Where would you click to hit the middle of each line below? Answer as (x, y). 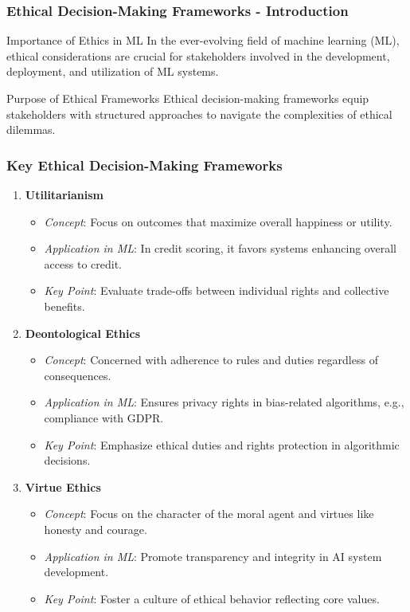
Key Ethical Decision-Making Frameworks (144, 165)
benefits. (64, 306)
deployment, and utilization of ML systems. (113, 71)
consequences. (78, 375)
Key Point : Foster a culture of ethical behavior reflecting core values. (212, 598)
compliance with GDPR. (104, 417)
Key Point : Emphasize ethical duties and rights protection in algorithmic (222, 444)
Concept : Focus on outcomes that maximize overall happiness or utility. (218, 221)
